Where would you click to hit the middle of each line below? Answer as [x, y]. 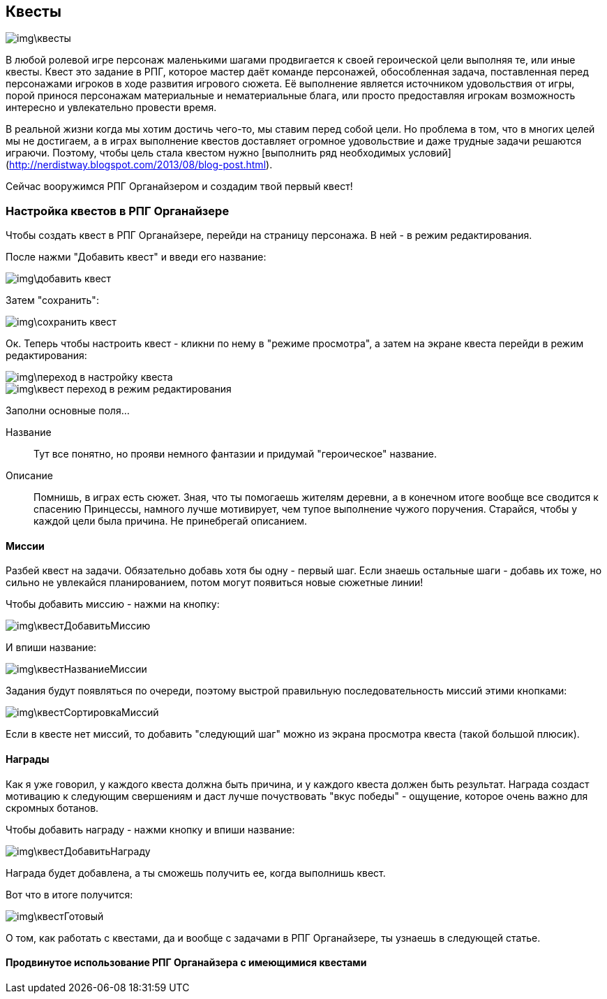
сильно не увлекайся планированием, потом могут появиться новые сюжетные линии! [215, 583]
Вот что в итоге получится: [69, 894]
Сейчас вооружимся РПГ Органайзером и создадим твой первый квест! [179, 187]
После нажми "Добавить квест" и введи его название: [136, 257]
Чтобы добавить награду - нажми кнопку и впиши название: [150, 829]
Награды [28, 759]
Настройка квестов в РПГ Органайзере [118, 211]
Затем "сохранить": [52, 300]
